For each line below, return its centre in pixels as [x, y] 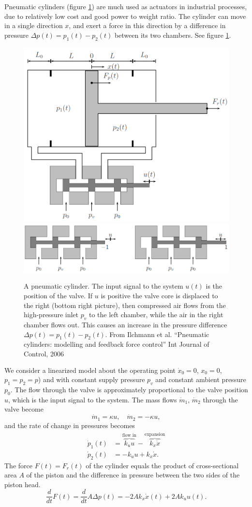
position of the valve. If [58, 296]
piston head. [22, 484]
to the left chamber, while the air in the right [156, 315]
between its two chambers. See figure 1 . [173, 35]
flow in [129, 436]
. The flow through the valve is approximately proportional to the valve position [129, 389]
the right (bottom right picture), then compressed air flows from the [125, 305]
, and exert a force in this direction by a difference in [147, 25]
